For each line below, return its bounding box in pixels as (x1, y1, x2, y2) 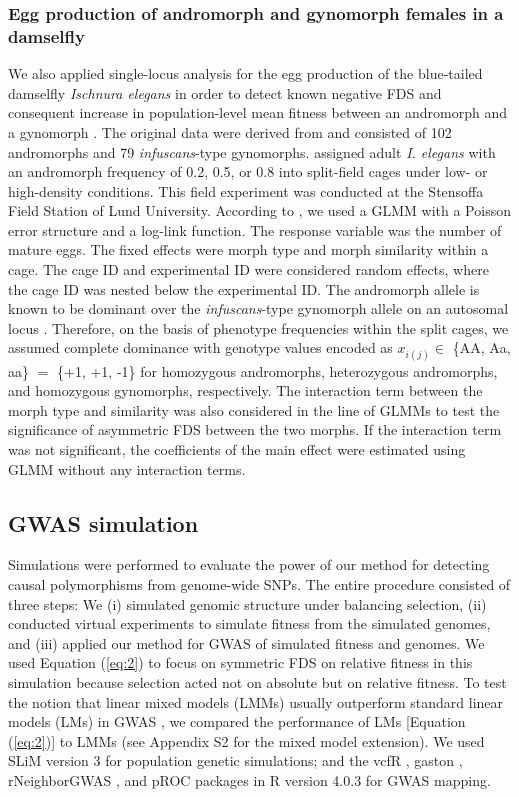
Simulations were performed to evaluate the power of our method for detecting (8, 554, 490, 575)
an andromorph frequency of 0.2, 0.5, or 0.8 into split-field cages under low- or (8, 161, 488, 182)
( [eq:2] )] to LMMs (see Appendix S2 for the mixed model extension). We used (8, 730, 485, 751)
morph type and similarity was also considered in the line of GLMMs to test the (8, 399, 500, 420)
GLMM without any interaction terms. (8, 458, 246, 479)
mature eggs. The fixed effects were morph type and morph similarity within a (8, 239, 489, 260)
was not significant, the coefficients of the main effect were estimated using (8, 439, 466, 460)
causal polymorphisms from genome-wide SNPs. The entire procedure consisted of (8, 574, 511, 594)
